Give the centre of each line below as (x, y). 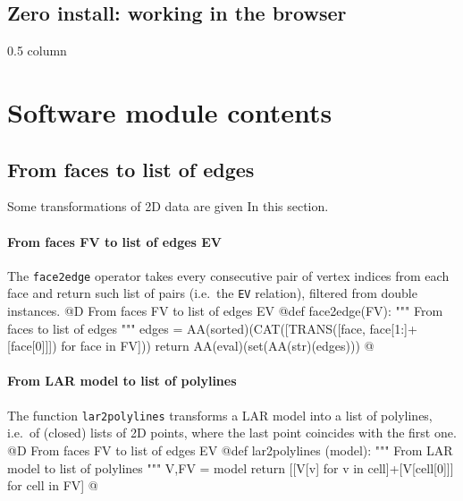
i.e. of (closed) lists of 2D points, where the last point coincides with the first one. (232, 433)
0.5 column (37, 51)
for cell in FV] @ (53, 485)
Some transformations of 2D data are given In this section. (168, 206)
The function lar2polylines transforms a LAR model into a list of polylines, (220, 415)
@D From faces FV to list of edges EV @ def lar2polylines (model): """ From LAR (230, 450)
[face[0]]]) (32, 346)
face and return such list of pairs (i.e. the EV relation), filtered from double (212, 293)
